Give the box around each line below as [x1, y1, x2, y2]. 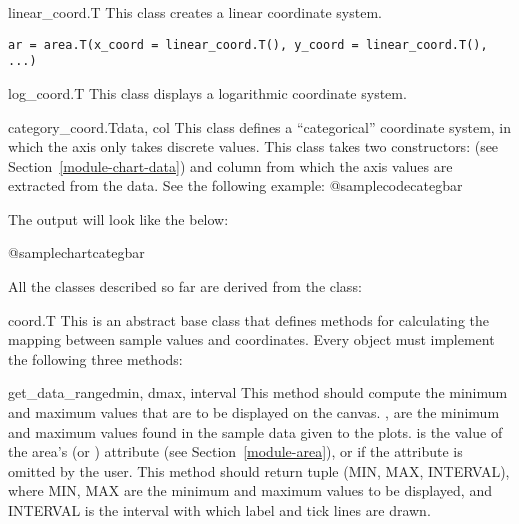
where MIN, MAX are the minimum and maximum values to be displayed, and [8, 480, 492, 501]
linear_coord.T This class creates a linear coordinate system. [8, 2, 382, 22]
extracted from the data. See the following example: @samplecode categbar [8, 175, 463, 196]
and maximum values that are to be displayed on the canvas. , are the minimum [8, 402, 500, 423]
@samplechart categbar [8, 242, 145, 263]
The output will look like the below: [8, 208, 229, 229]
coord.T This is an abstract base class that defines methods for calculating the [8, 309, 489, 330]
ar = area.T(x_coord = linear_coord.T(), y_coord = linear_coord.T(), [8, 37, 488, 52]
